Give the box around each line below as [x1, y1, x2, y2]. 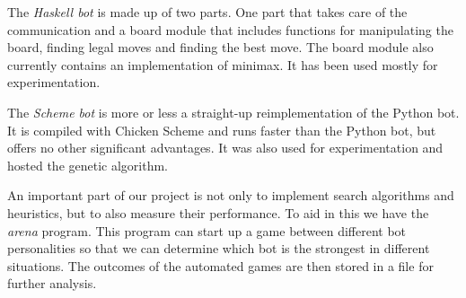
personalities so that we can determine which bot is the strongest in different [7, 239, 430, 258]
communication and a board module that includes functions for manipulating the [7, 20, 453, 39]
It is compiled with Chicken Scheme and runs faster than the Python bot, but [7, 120, 436, 139]
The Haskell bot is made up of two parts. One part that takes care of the [7, 3, 408, 21]
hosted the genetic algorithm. [7, 155, 169, 174]
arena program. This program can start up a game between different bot [7, 221, 407, 240]
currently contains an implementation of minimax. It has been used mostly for [7, 55, 438, 74]
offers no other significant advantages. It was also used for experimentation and [7, 138, 444, 157]
